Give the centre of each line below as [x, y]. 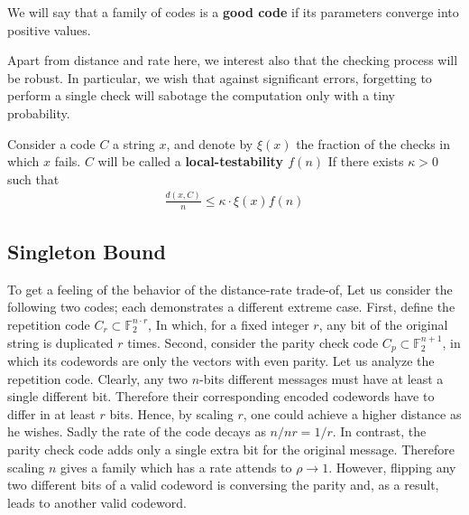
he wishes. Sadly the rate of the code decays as [137, 431]
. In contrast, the [379, 431]
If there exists [366, 161]
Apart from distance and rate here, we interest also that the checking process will [233, 60]
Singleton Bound [87, 251]
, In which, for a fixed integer [229, 324]
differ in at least [51, 413]
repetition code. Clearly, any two [97, 378]
